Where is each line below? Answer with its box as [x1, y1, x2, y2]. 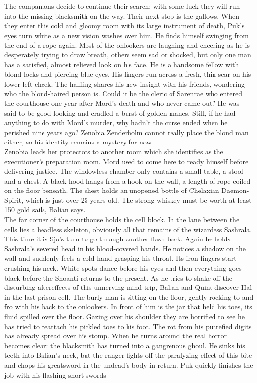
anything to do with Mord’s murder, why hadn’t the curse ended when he [4, 117, 228, 128]
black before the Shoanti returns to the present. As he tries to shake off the [4, 272, 232, 283]
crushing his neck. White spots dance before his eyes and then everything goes [4, 263, 242, 273]
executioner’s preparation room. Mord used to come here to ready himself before [4, 156, 249, 166]
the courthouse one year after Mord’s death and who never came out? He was [4, 97, 240, 108]
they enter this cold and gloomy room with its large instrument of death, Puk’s [4, 20, 245, 31]
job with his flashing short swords [4, 369, 106, 380]
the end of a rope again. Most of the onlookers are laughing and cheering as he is [4, 40, 250, 50]
